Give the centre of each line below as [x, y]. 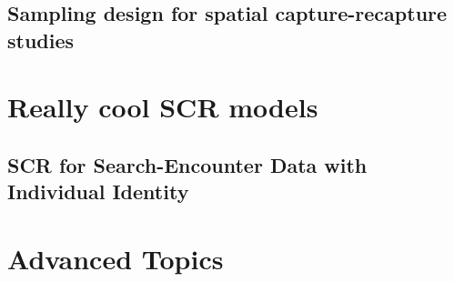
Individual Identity [98, 191]
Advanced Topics [116, 258]
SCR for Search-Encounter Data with [187, 164]
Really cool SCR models [163, 107]
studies [41, 40]
